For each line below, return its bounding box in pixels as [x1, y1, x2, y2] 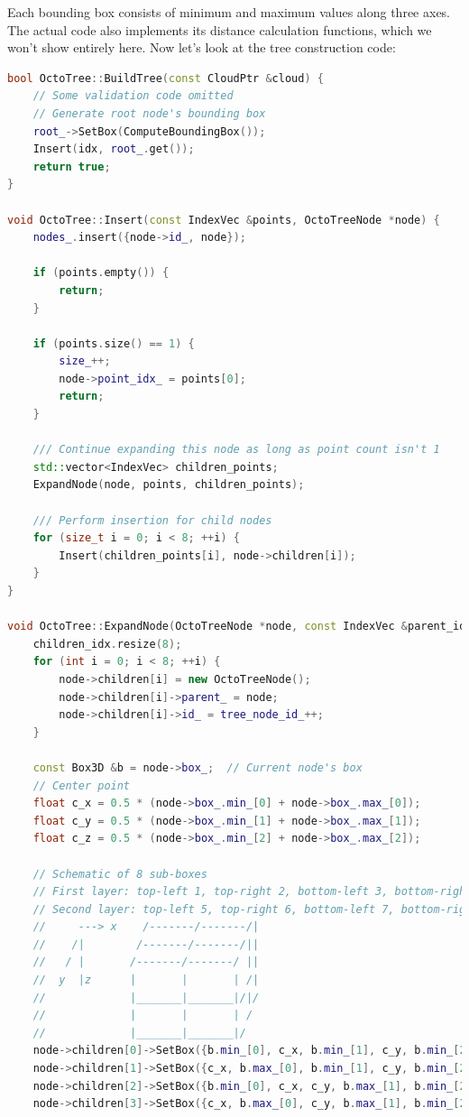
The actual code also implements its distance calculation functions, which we [7, 20, 432, 39]
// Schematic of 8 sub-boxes [32, 867, 207, 881]
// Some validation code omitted [32, 89, 234, 103]
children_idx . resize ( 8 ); [32, 637, 182, 651]
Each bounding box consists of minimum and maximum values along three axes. [7, 3, 451, 21]
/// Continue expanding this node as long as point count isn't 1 [32, 443, 440, 457]
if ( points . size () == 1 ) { [32, 337, 195, 350]
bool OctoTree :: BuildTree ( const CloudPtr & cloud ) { [7, 71, 324, 85]
